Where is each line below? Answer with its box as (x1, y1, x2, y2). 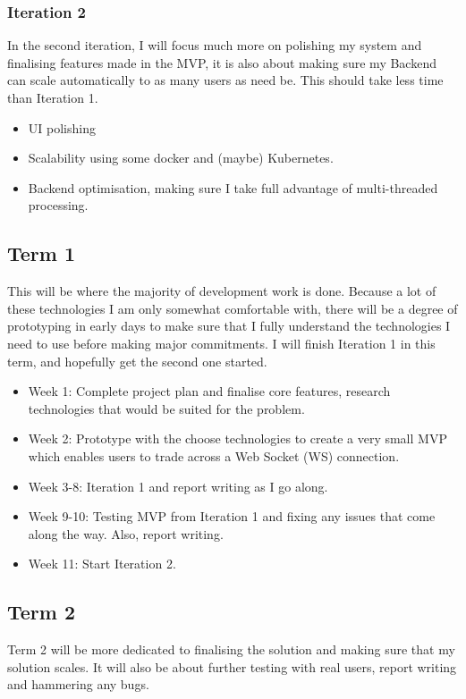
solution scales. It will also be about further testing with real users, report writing (7, 657, 457, 676)
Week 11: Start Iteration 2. (28, 554, 176, 573)
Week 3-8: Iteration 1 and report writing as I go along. (28, 476, 328, 495)
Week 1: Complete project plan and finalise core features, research (28, 382, 391, 400)
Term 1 (7, 240, 76, 267)
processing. (28, 196, 89, 215)
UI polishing (28, 118, 96, 137)
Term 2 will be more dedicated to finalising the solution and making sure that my (7, 640, 455, 659)
